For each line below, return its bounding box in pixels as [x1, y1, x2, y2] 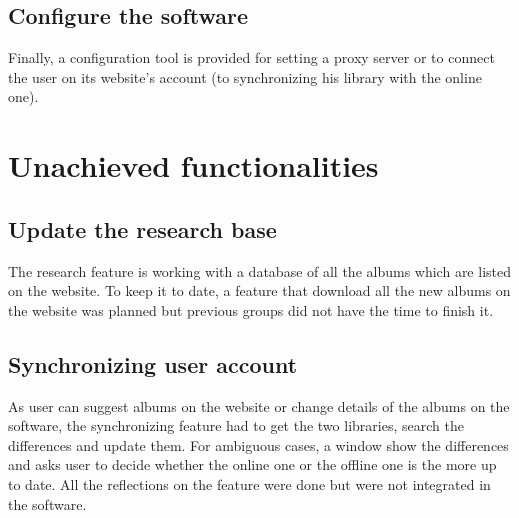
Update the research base [8, 213, 277, 244]
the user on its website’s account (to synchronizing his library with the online [8, 66, 482, 87]
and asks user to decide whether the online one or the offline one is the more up [8, 454, 497, 475]
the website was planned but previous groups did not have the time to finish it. [8, 299, 494, 320]
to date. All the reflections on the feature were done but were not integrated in [8, 473, 491, 494]
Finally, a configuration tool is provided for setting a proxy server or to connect [8, 47, 495, 68]
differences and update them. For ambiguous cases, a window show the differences [8, 434, 509, 455]
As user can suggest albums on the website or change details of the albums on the [8, 395, 510, 416]
